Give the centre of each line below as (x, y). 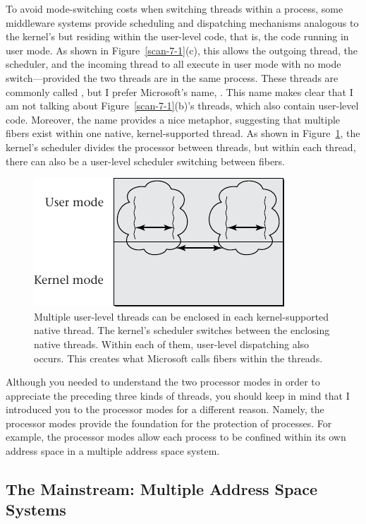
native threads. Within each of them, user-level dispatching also (172, 344)
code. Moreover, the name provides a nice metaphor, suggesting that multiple (173, 119)
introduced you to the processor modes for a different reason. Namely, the (165, 409)
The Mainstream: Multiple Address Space (161, 489)
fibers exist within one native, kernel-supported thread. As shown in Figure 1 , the (183, 133)
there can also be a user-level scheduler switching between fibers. (145, 161)
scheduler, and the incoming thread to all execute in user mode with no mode (173, 64)
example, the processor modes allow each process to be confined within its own (176, 437)
